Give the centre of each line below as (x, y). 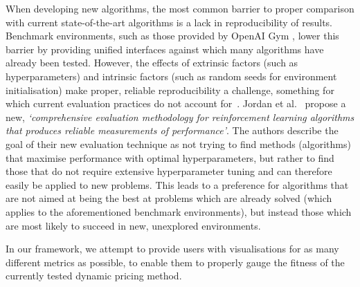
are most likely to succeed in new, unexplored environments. (133, 225)
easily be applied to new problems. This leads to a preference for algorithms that (177, 184)
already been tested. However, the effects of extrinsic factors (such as (152, 63)
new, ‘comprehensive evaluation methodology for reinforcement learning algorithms (180, 117)
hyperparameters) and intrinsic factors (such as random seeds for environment (171, 76)
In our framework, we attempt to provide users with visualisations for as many (172, 249)
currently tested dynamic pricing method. (94, 276)
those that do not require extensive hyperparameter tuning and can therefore (169, 171)
